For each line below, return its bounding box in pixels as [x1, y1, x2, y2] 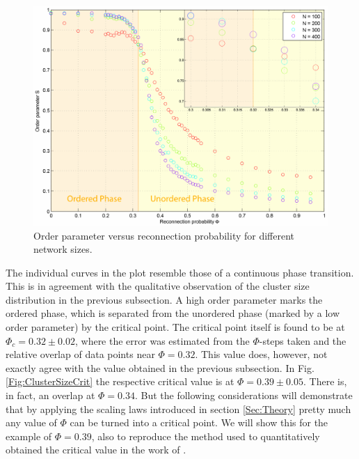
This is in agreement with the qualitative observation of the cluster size [6, 279, 310, 293]
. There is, [303, 374, 347, 389]
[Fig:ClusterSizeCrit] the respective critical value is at [6, 374, 234, 389]
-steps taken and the [259, 333, 346, 348]
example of [6, 428, 52, 443]
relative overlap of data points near [6, 347, 155, 361]
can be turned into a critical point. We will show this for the [70, 415, 328, 430]
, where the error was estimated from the [74, 333, 250, 348]
